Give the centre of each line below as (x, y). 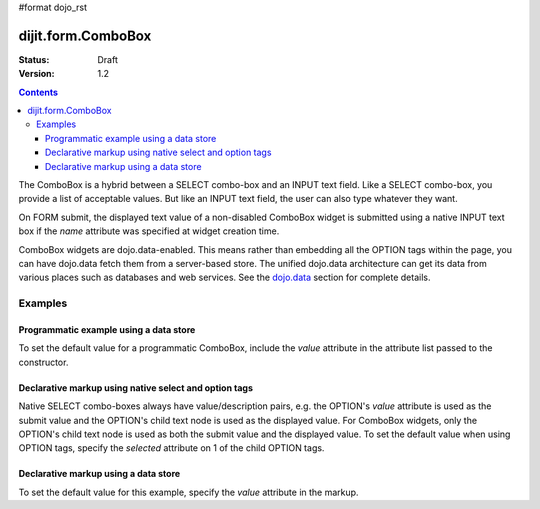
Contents (38, 92)
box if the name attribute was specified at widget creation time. (149, 231)
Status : (34, 59)
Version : (36, 74)
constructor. (43, 362)
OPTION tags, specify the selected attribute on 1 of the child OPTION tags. (171, 448)
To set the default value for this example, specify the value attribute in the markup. (188, 492)
